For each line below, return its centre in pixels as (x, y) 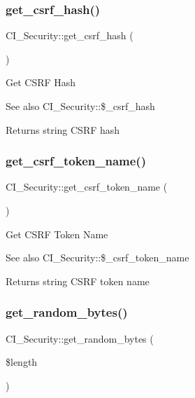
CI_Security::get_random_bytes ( (80, 338)
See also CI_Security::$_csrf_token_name (97, 258)
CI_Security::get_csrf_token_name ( (87, 187)
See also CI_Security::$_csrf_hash (80, 106)
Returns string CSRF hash (63, 129)
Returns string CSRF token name (78, 281)
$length (22, 362)
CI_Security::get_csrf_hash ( (70, 35)
